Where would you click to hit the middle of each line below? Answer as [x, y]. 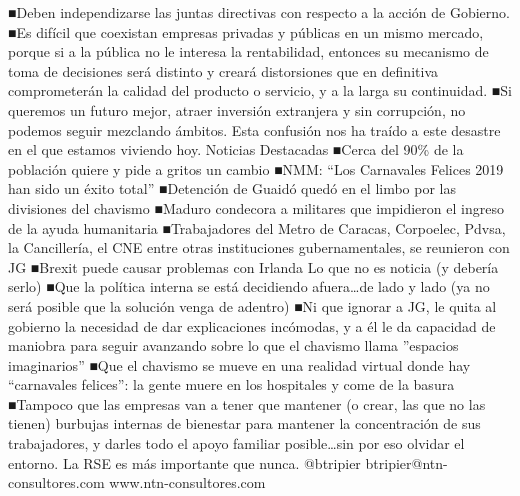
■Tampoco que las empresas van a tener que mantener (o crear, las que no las [247, 403]
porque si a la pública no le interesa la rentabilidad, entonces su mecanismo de [248, 51]
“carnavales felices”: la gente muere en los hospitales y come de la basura [231, 384]
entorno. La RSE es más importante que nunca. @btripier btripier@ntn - [228, 462]
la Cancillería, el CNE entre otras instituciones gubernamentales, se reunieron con [259, 247]
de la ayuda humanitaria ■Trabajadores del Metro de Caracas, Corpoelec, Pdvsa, [257, 227]
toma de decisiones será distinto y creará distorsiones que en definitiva [223, 70]
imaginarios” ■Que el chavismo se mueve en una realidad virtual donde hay [239, 364]
